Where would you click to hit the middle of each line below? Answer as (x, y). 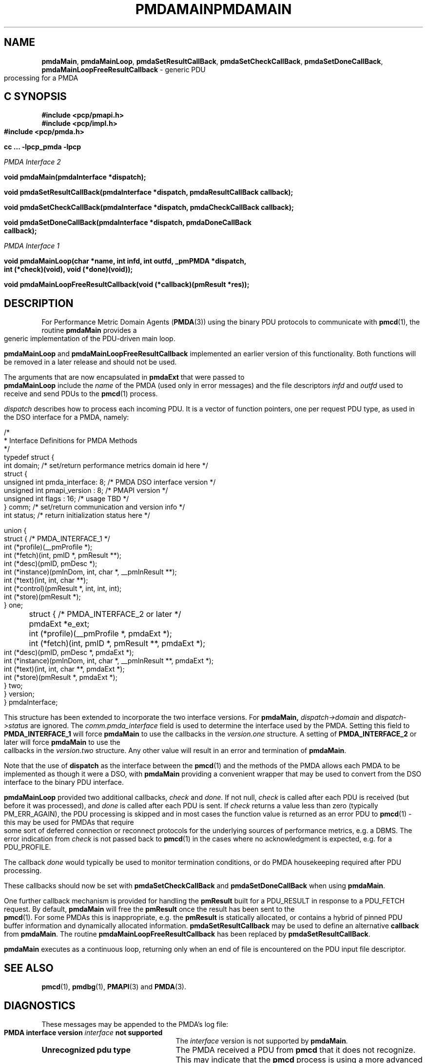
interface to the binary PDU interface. (64, 782)
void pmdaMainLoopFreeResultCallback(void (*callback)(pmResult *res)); (127, 285)
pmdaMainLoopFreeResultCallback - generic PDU (124, 69)
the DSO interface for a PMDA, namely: (67, 417)
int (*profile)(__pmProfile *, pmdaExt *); (100, 634)
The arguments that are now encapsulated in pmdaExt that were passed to (124, 377)
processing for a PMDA (41, 78)
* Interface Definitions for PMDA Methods (71, 441)
